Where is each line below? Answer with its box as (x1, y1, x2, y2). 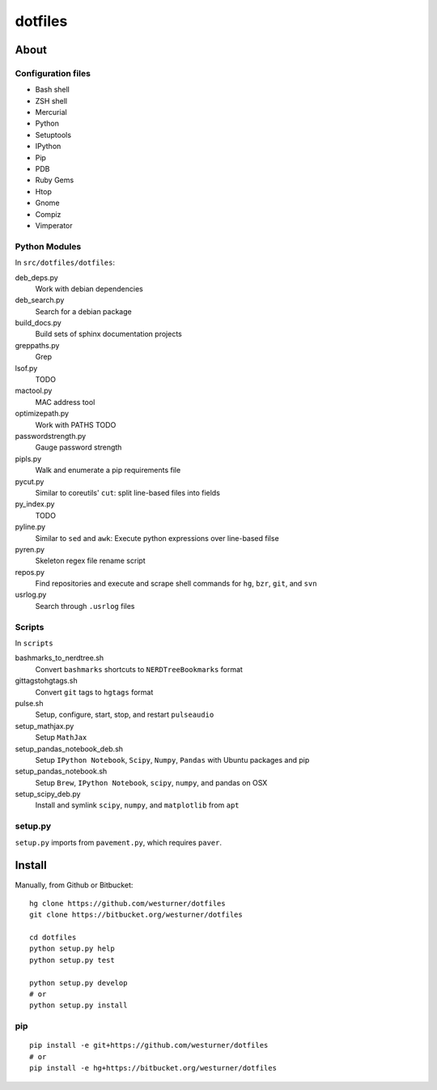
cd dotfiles (29, 933, 77, 943)
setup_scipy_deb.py (15, 790, 81, 799)
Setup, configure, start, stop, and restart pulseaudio (35, 709, 214, 720)
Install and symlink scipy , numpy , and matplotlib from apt (35, 800, 240, 810)
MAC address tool (35, 397, 95, 407)
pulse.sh (15, 698, 44, 708)
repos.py (15, 567, 45, 577)
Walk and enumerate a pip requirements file (35, 466, 181, 475)
